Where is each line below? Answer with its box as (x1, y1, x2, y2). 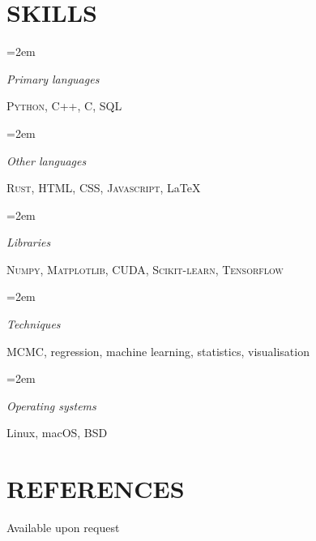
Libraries (6, 234, 51, 251)
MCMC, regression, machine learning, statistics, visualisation (6, 342, 310, 359)
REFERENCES (6, 472, 185, 505)
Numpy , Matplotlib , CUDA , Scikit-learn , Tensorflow (6, 260, 284, 277)
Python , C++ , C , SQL (6, 97, 122, 114)
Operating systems (6, 397, 96, 414)
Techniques (6, 316, 61, 333)
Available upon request (6, 519, 120, 536)
